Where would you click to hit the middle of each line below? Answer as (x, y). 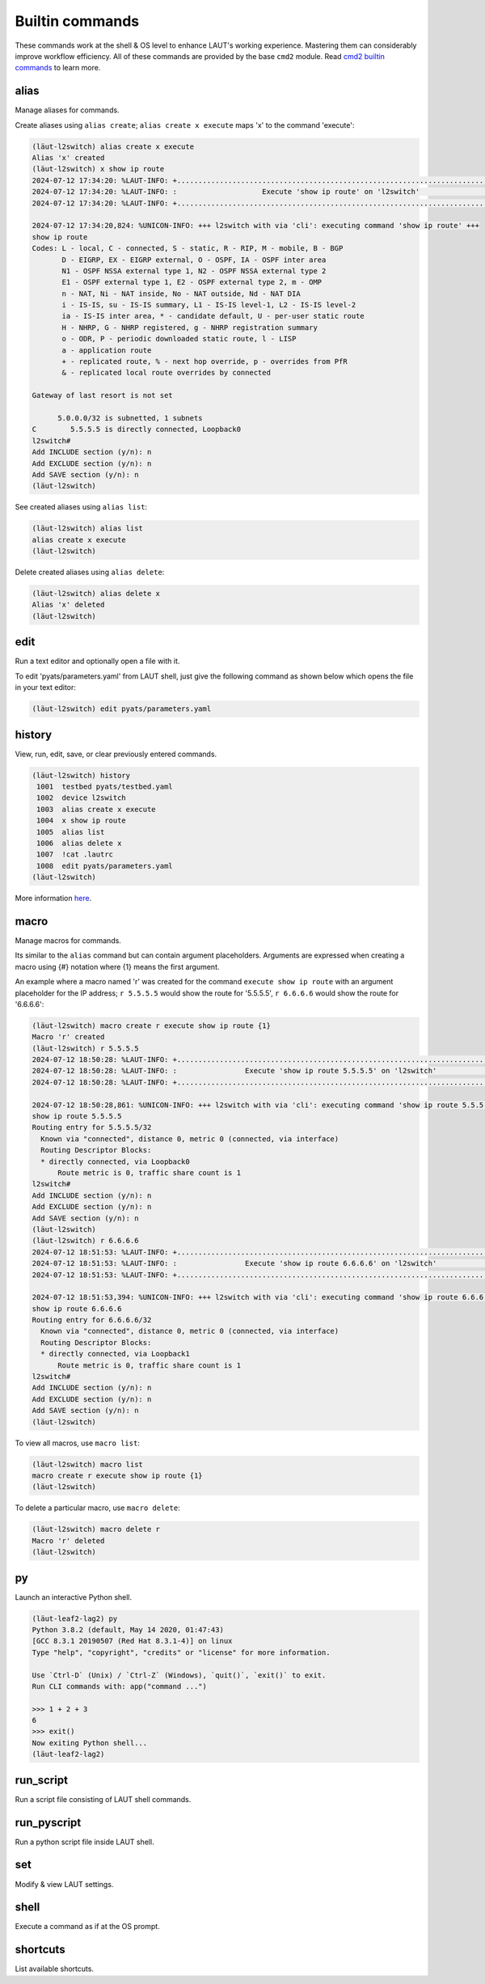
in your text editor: (46, 687)
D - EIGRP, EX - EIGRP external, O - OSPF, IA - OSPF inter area (194, 260)
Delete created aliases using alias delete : (90, 572)
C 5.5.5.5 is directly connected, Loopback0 (137, 429)
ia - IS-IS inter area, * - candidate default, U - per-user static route (213, 316)
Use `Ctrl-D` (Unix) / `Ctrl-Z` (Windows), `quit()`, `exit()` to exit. (179, 1675)
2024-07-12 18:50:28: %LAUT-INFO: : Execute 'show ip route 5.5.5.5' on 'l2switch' (234, 1071)
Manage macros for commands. (68, 940)
